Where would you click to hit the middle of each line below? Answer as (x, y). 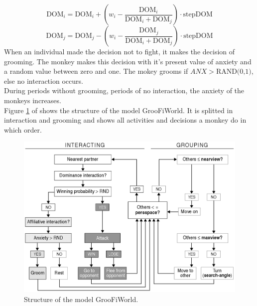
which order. (23, 129)
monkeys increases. (33, 100)
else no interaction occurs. (44, 80)
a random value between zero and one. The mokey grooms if (96, 71)
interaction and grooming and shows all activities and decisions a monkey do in (125, 120)
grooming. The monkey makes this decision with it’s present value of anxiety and (128, 61)
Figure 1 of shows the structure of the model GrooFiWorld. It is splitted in (119, 110)
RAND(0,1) (234, 72)
